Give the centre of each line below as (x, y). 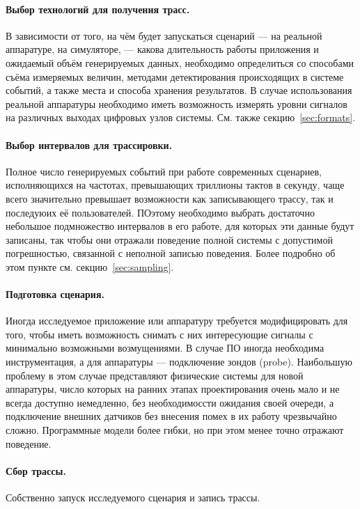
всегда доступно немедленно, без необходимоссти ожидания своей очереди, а (170, 402)
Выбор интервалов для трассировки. (89, 144)
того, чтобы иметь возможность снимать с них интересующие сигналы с (159, 334)
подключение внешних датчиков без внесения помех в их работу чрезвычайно (171, 416)
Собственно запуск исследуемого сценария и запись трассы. (133, 498)
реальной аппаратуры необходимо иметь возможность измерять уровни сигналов (177, 103)
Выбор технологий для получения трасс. (98, 9)
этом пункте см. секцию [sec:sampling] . (90, 266)
